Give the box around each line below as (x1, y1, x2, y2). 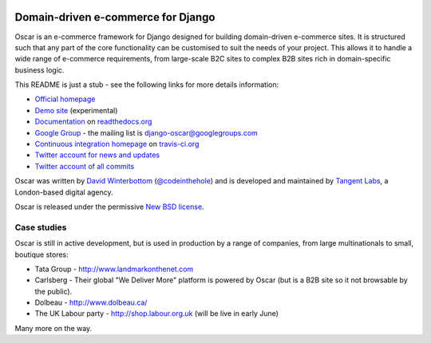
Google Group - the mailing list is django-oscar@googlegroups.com (34, 128, 259, 137)
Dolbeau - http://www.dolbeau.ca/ (34, 298, 148, 307)
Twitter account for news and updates (34, 150, 160, 160)
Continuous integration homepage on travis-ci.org (34, 140, 200, 149)
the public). (34, 286, 73, 296)
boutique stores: (14, 250, 69, 259)
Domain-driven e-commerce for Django (14, 10, 215, 24)
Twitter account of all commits (34, 161, 135, 171)
